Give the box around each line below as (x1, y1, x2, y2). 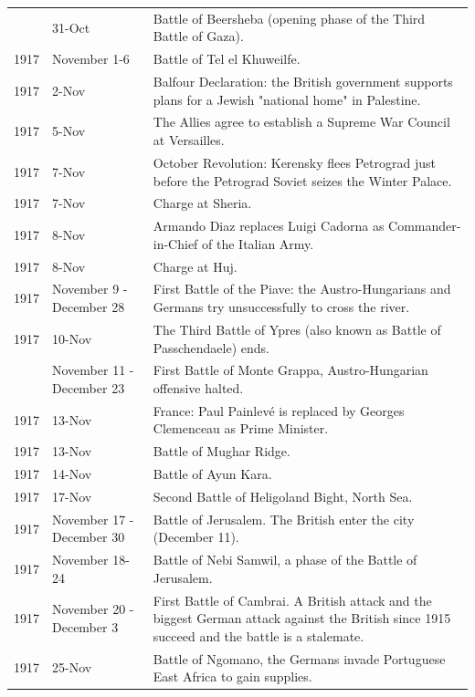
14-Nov (52, 464, 92, 484)
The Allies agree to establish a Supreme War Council (153, 112, 450, 131)
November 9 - (52, 279, 128, 298)
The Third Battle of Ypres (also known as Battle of (153, 319, 441, 338)
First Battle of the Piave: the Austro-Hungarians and (153, 279, 451, 298)
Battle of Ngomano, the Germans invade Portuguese (153, 649, 446, 668)
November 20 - (52, 599, 134, 619)
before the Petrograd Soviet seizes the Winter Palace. (153, 171, 452, 190)
